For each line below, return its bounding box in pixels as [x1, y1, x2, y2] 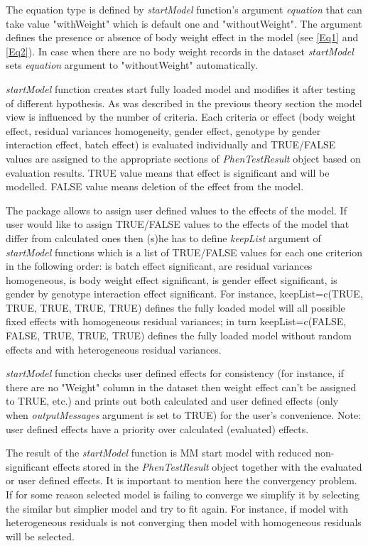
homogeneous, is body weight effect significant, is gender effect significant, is [6, 272, 337, 287]
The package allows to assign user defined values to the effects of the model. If [6, 202, 347, 217]
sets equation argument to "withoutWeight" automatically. [6, 58, 258, 72]
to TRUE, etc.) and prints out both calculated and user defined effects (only [6, 393, 339, 408]
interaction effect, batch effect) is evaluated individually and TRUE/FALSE [6, 137, 336, 152]
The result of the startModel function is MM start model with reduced [6, 445, 312, 460]
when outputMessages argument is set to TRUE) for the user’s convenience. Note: [6, 408, 362, 422]
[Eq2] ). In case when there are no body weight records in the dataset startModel [6, 43, 354, 58]
